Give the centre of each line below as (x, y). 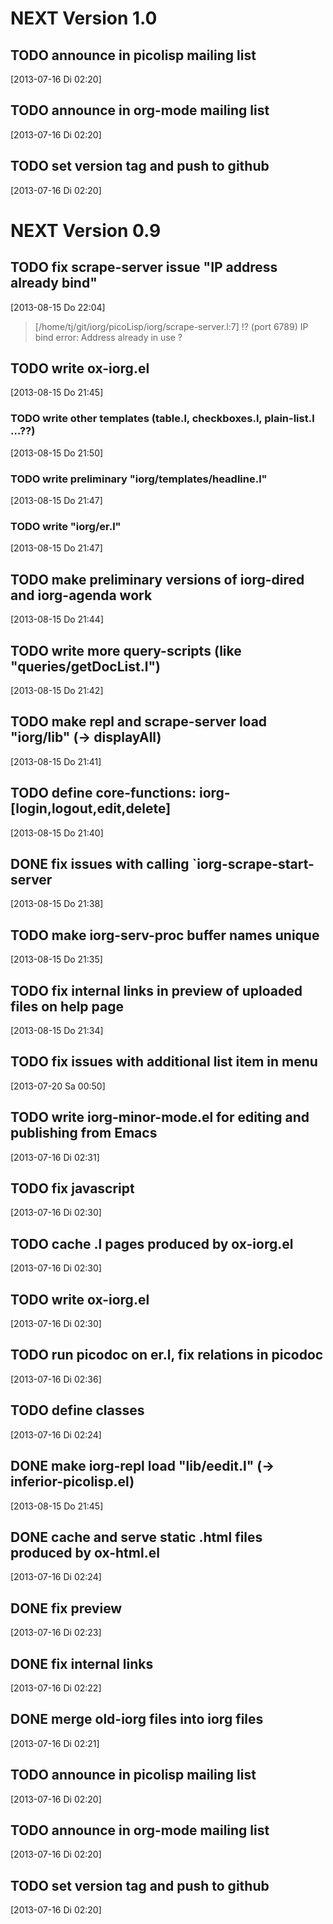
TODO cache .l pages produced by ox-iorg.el (152, 1243)
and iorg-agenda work (81, 595)
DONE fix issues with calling (100, 863)
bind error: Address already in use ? (108, 337)
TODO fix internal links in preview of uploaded (156, 990)
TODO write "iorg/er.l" (66, 526)
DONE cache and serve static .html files (136, 1537)
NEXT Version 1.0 (84, 18)
